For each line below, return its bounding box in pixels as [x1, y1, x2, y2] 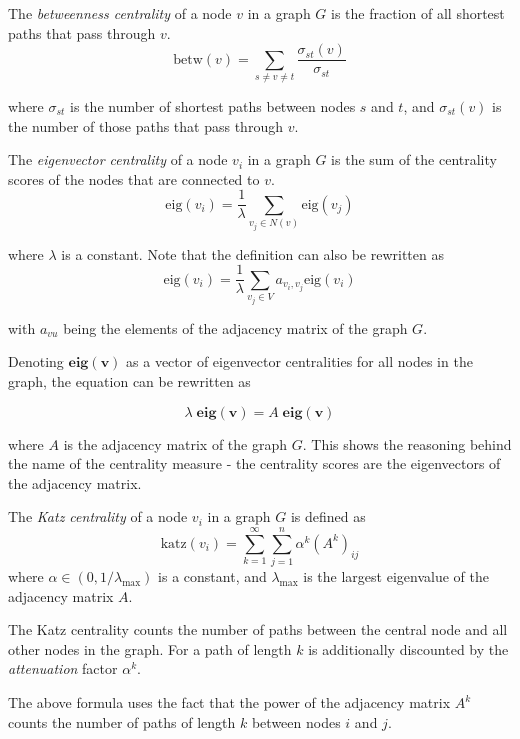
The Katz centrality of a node [8, 506, 188, 527]
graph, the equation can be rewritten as [8, 370, 251, 391]
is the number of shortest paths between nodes [70, 95, 356, 116]
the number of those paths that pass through [8, 115, 283, 136]
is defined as [290, 506, 366, 527]
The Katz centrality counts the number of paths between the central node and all [8, 619, 508, 640]
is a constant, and [158, 566, 267, 587]
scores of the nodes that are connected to [8, 168, 260, 189]
